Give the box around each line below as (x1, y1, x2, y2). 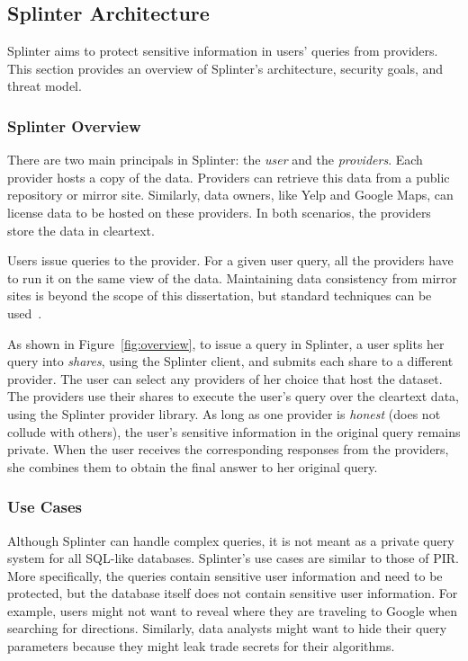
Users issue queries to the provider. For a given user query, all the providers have (7, 251, 454, 270)
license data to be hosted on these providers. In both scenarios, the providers (7, 202, 431, 221)
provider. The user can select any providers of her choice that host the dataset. (7, 369, 443, 388)
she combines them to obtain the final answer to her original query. (7, 457, 378, 476)
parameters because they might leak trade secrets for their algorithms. (7, 637, 395, 656)
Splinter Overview (7, 114, 141, 137)
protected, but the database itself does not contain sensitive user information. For (7, 584, 458, 603)
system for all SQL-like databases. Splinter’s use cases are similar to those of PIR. (7, 549, 459, 567)
